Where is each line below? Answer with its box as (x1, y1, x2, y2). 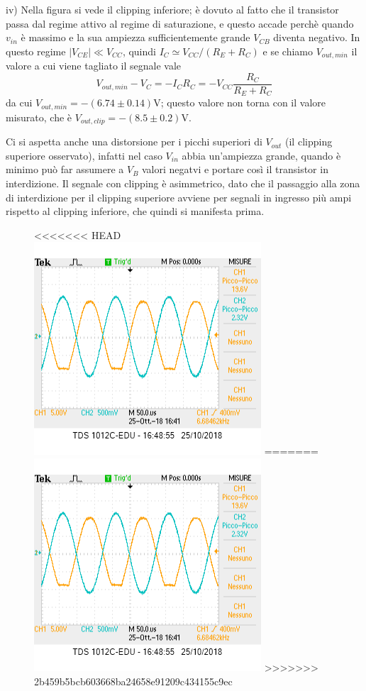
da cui (6, 95, 33, 110)
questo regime (6, 43, 66, 58)
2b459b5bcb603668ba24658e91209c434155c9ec (34, 673, 233, 688)
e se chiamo (262, 43, 314, 58)
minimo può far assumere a (6, 162, 124, 177)
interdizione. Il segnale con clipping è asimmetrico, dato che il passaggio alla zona (6, 176, 360, 191)
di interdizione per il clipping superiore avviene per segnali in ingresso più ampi (6, 189, 352, 204)
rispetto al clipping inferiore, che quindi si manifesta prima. (6, 204, 265, 219)
